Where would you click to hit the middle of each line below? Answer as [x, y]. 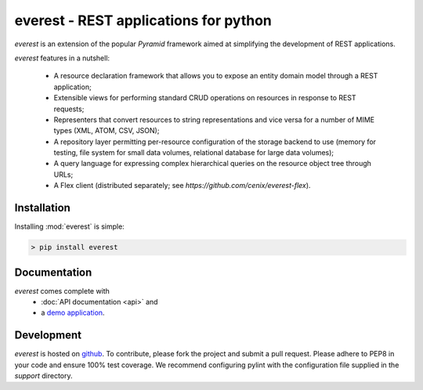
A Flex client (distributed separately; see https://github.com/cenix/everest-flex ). [182, 186]
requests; [69, 109]
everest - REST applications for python [143, 20]
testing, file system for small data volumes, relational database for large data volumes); [194, 153]
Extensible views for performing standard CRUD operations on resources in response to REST [205, 98]
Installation [42, 208]
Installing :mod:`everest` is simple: [69, 226]
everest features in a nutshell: [62, 58]
